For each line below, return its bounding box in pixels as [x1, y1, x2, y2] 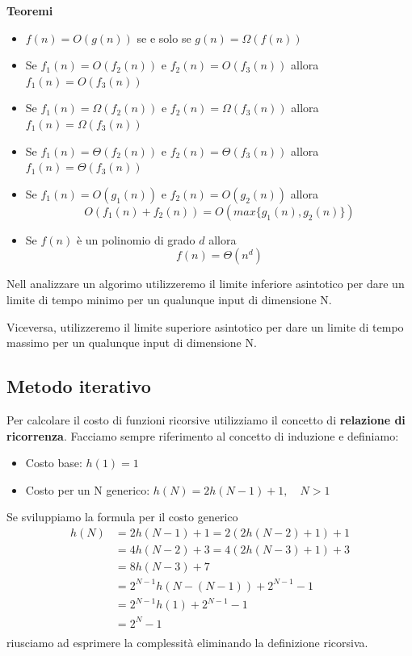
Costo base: [25, 454, 82, 471]
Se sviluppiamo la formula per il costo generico [6, 508, 238, 525]
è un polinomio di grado [76, 231, 195, 248]
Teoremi [6, 2, 53, 19]
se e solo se [137, 29, 191, 46]
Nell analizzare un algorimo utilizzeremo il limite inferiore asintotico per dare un [6, 275, 405, 292]
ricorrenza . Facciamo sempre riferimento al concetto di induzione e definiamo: [6, 427, 399, 444]
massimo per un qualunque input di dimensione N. [6, 334, 257, 351]
